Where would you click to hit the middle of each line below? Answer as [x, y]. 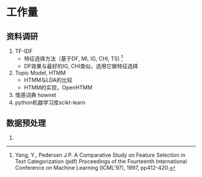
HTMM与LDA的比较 [48, 80]
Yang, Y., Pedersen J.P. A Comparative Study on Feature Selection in [100, 155]
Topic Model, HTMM [40, 73]
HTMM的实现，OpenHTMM [58, 87]
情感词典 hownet [35, 95]
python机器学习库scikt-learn [50, 102]
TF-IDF [24, 51]
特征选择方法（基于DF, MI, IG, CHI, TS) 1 [73, 58]
